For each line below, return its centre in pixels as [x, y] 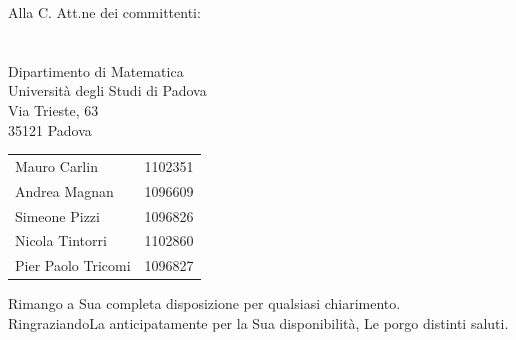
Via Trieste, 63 [53, 109]
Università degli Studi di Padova [107, 90]
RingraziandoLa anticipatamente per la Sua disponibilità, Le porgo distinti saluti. [258, 322]
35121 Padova [50, 129]
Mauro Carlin [56, 165]
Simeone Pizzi [57, 215]
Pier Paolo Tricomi [73, 265]
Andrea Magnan [64, 190]
